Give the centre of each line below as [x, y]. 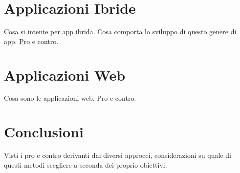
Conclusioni [44, 132]
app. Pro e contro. [31, 41]
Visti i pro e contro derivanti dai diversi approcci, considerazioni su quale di [118, 155]
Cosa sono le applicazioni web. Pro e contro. [70, 98]
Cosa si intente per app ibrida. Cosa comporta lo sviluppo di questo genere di [120, 32]
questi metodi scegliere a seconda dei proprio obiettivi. [86, 164]
